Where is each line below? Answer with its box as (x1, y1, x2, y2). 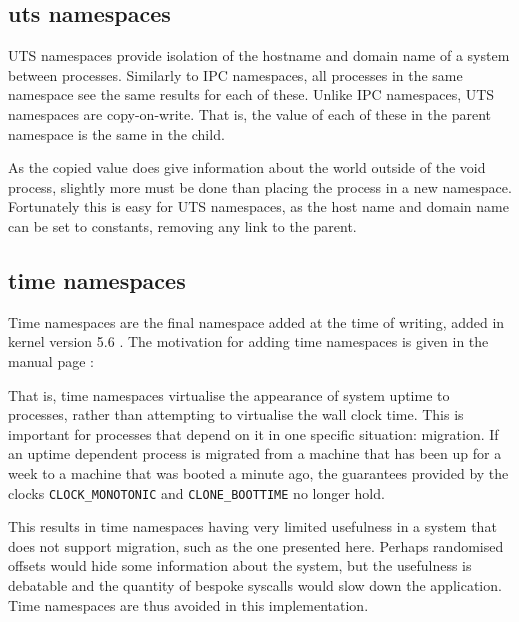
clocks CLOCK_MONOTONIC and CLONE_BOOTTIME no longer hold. (8, 482, 385, 503)
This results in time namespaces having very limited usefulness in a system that (8, 516, 497, 537)
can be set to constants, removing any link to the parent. (8, 215, 357, 236)
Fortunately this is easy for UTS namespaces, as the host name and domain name (8, 196, 509, 217)
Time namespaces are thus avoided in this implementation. (8, 594, 369, 615)
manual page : (8, 350, 94, 371)
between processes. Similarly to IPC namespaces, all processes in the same (8, 64, 463, 85)
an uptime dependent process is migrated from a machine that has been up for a (8, 443, 502, 464)
